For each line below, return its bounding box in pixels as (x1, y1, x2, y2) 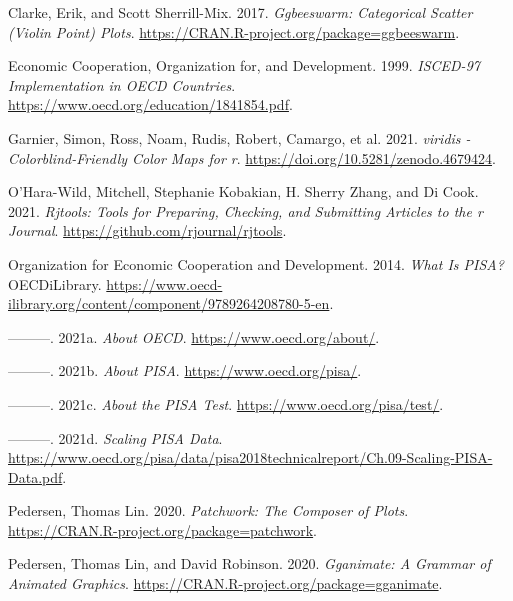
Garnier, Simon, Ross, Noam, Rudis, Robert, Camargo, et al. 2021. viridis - (8, 127, 471, 148)
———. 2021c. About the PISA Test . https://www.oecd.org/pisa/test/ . (8, 393, 444, 414)
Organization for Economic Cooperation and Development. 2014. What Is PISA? (8, 253, 504, 274)
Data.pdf (8, 466, 63, 487)
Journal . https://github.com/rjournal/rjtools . (8, 220, 287, 241)
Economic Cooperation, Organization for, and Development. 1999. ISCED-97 (8, 55, 480, 76)
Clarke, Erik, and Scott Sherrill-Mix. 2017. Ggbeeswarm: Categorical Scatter (8, 2, 473, 22)
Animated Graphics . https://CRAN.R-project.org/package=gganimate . (8, 573, 443, 594)
